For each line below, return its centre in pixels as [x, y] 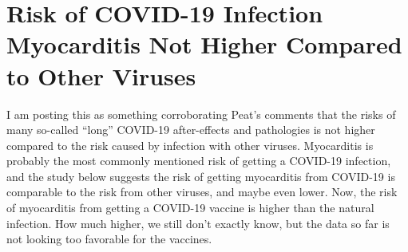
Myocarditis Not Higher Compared [204, 44]
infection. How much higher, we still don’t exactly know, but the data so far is [198, 223]
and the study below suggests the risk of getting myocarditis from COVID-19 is [201, 176]
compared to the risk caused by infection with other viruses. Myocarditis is [190, 145]
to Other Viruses [101, 75]
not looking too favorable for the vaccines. [109, 239]
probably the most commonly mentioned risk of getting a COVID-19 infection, [199, 161]
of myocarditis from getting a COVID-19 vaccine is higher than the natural [190, 208]
